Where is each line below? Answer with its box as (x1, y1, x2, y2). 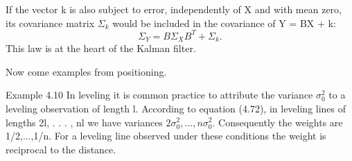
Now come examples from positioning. (6, 64, 167, 78)
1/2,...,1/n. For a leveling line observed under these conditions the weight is (6, 128, 326, 143)
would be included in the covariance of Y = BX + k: (112, 15, 336, 30)
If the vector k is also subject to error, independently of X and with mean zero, (6, 2, 342, 16)
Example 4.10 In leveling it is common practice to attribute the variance (6, 87, 313, 102)
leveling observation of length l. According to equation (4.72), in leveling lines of (6, 101, 346, 115)
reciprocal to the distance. (6, 142, 116, 156)
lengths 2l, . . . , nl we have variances (6, 115, 163, 129)
